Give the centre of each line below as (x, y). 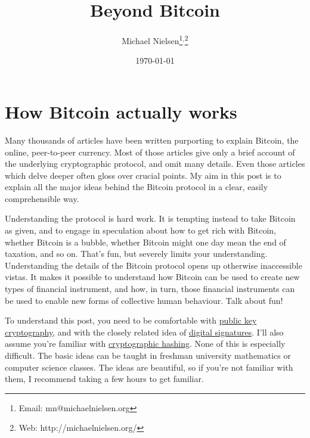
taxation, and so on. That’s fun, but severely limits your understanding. (136, 254)
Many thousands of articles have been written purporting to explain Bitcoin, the (152, 140)
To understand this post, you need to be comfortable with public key (131, 320)
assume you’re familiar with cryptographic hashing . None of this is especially (145, 344)
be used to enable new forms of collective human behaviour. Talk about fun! (144, 300)
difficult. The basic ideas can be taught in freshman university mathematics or (148, 355)
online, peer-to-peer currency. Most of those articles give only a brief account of (150, 152)
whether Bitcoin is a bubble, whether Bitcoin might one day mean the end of (145, 242)
